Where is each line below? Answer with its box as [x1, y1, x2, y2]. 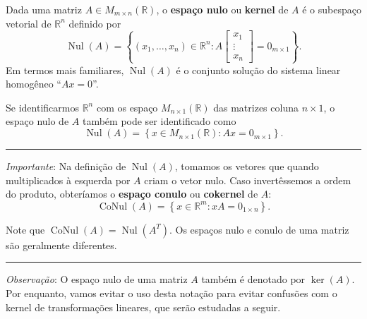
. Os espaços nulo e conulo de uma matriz [169, 222, 349, 236]
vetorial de [6, 16, 52, 30]
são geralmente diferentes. [6, 237, 117, 252]
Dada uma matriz [6, 2, 82, 16]
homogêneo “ [6, 76, 61, 91]
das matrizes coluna [213, 100, 299, 114]
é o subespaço [302, 2, 361, 16]
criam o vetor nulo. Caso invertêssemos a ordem [144, 172, 351, 187]
